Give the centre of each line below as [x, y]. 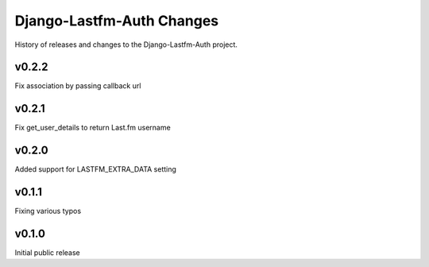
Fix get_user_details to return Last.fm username [93, 128]
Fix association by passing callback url [78, 86]
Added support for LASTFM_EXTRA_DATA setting [95, 169]
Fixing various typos [48, 211]
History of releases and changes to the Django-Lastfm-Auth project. [126, 44]
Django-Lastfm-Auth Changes [117, 21]
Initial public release [48, 253]
